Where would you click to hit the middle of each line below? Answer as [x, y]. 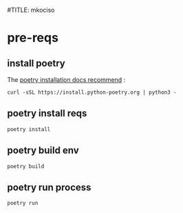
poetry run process [49, 188]
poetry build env [43, 151]
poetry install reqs [47, 113]
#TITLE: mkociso [31, 10]
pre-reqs [33, 38]
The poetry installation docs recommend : [66, 80]
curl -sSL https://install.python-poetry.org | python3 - [92, 92]
